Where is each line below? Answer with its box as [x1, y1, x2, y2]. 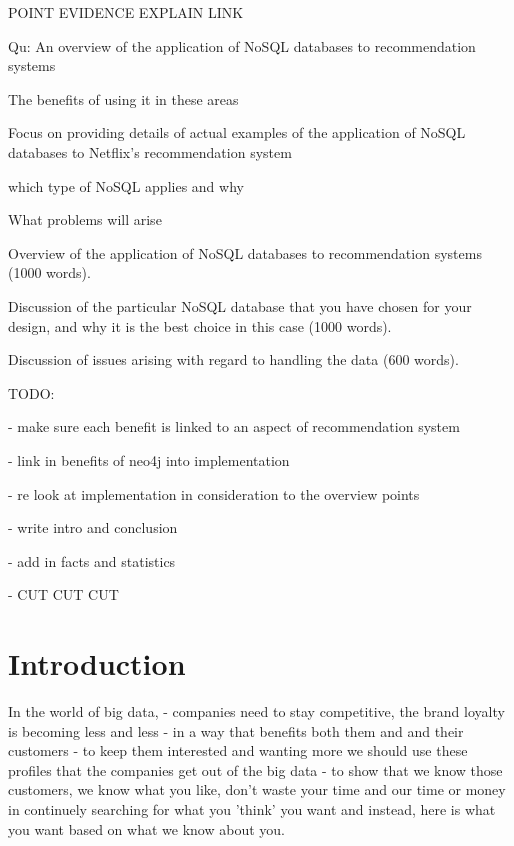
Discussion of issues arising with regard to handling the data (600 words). [8, 349, 459, 370]
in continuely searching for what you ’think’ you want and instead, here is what [8, 798, 496, 819]
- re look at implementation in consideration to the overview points [8, 483, 420, 504]
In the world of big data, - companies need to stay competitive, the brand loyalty [8, 701, 505, 721]
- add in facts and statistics [8, 550, 176, 571]
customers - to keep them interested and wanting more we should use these [8, 740, 468, 761]
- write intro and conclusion [8, 517, 178, 538]
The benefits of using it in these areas [8, 88, 239, 109]
